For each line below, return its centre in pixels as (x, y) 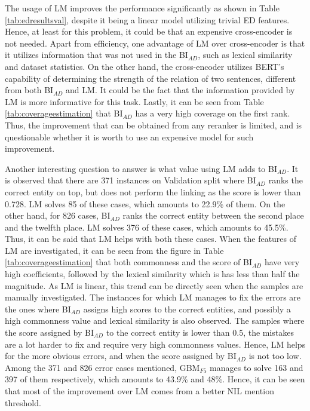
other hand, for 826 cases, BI (58, 215)
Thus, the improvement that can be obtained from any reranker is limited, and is (154, 125)
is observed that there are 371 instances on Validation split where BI (131, 180)
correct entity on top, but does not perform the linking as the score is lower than (153, 191)
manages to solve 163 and (257, 367)
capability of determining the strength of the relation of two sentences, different (151, 78)
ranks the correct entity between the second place (213, 215)
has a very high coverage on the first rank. (213, 113)
